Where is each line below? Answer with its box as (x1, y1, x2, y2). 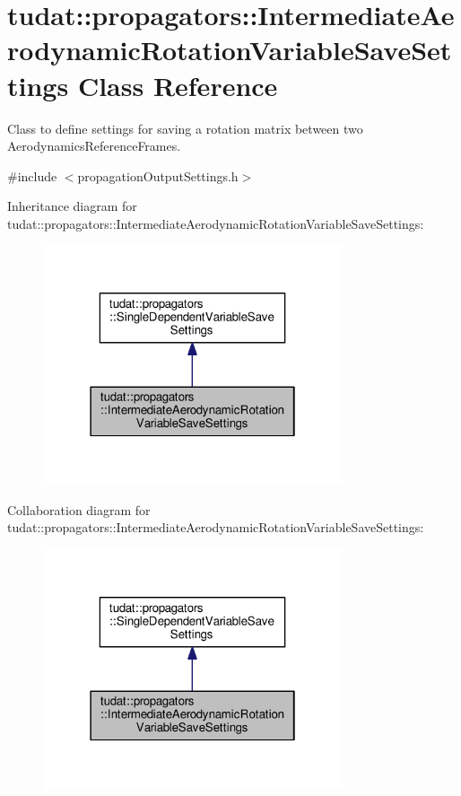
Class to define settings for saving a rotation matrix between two (7, 118, 363, 137)
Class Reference (77, 66, 278, 103)
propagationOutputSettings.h (77, 166, 239, 185)
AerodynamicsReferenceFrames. (7, 136, 181, 155)
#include (7, 166, 57, 185)
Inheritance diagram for (7, 197, 137, 215)
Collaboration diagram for (7, 500, 151, 519)
